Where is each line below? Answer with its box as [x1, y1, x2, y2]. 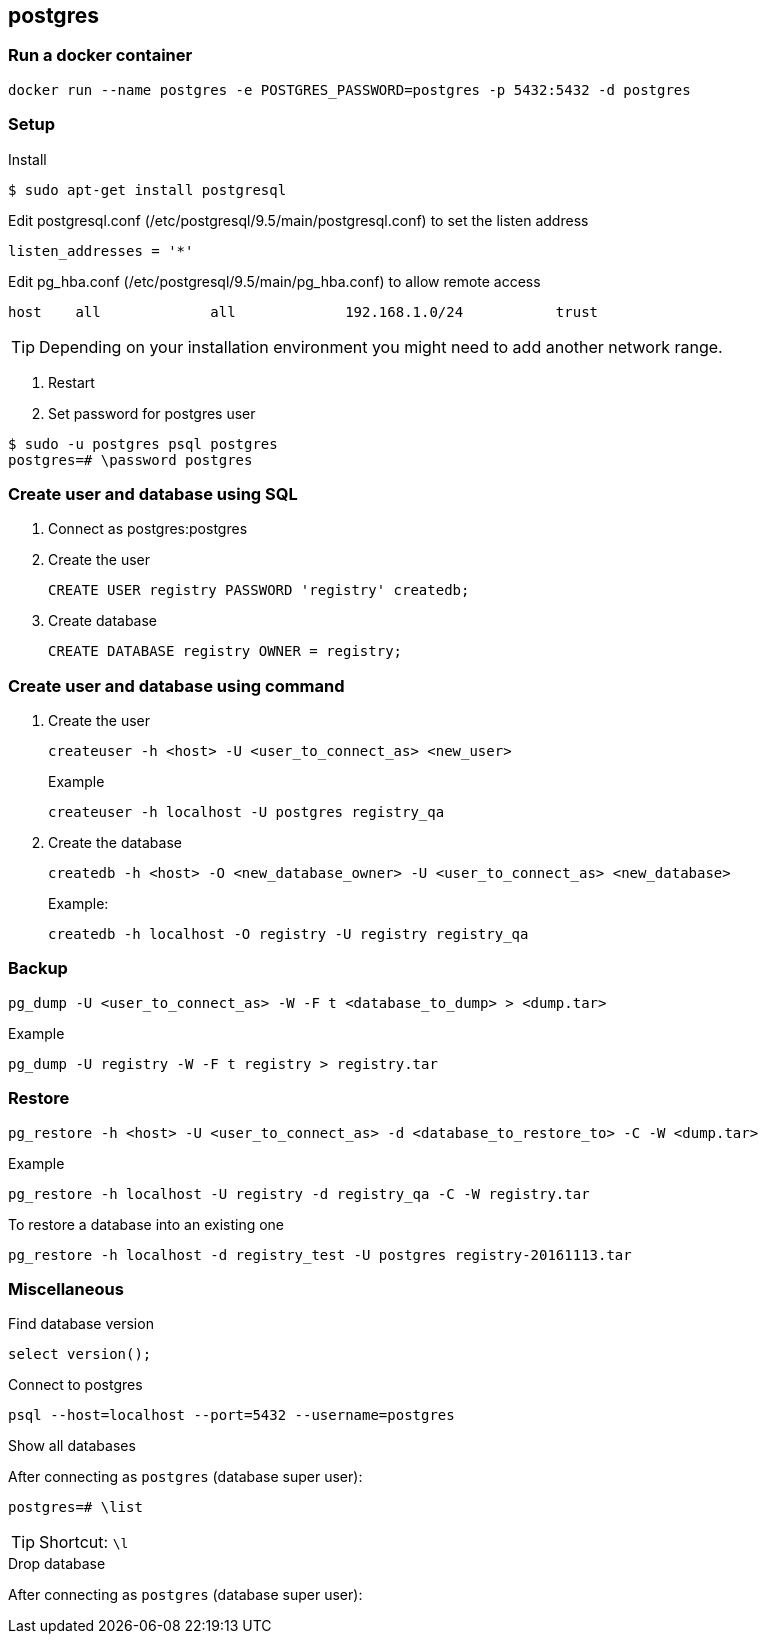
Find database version [8, 1315, 154, 1333]
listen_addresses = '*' [8, 242, 194, 259]
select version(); [8, 1346, 152, 1363]
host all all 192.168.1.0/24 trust [8, 303, 599, 320]
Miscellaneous [8, 1278, 124, 1299]
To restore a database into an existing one [8, 1215, 285, 1233]
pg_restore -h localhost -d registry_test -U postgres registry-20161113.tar [8, 1246, 632, 1263]
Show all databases [8, 1437, 136, 1455]
